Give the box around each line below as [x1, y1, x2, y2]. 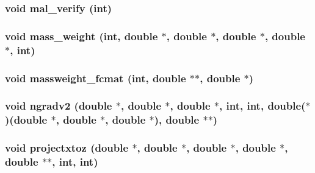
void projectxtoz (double [5, 140, 129, 155]
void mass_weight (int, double [5, 28, 158, 43]
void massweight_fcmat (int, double [5, 70, 186, 85]
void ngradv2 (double [5, 98, 112, 113]
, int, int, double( [219, 98, 306, 113]
